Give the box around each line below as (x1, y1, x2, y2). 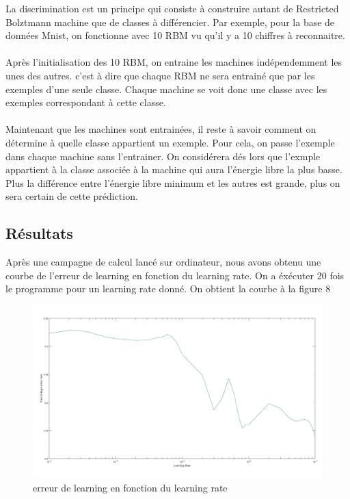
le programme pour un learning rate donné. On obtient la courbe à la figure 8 (5, 281, 331, 296)
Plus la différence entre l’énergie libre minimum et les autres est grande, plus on (5, 175, 340, 190)
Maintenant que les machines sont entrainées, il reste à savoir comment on (5, 122, 317, 136)
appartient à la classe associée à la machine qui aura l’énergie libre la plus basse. (5, 162, 342, 177)
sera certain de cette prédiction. (5, 189, 138, 203)
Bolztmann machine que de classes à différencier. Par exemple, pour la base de (5, 14, 335, 29)
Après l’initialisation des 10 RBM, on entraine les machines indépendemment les (5, 55, 342, 69)
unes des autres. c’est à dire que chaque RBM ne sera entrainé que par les (5, 68, 315, 82)
